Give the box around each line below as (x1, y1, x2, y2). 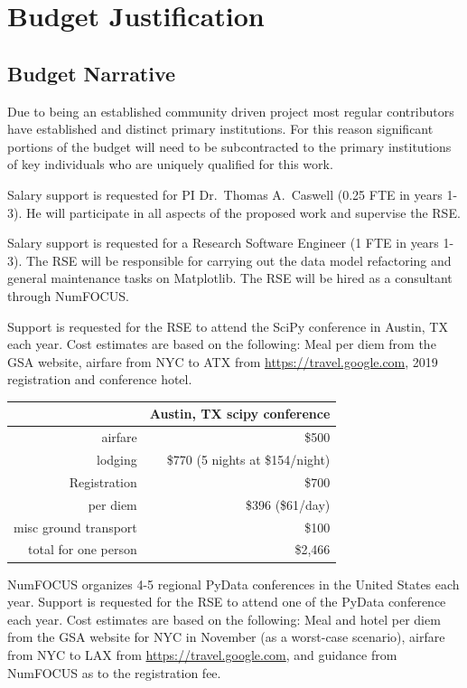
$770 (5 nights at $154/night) (166, 450, 331, 469)
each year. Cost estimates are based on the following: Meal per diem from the (7, 335, 436, 353)
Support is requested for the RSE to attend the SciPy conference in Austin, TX (7, 316, 448, 335)
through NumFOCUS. (7, 286, 129, 305)
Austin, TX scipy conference (149, 404, 331, 423)
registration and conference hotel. (7, 370, 192, 389)
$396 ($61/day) (245, 495, 331, 514)
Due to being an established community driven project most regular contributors (7, 101, 454, 120)
